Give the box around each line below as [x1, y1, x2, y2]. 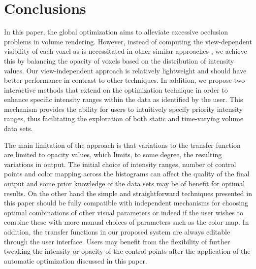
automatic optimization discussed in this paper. [4, 255, 147, 266]
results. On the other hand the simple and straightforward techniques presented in [4, 188, 252, 198]
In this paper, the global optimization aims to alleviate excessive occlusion [4, 27, 228, 37]
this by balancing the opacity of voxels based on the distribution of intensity [4, 55, 234, 66]
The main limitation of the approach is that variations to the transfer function [4, 139, 241, 150]
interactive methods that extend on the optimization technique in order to [4, 84, 228, 95]
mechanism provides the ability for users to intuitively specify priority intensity [4, 103, 243, 114]
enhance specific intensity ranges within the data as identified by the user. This [4, 94, 243, 104]
